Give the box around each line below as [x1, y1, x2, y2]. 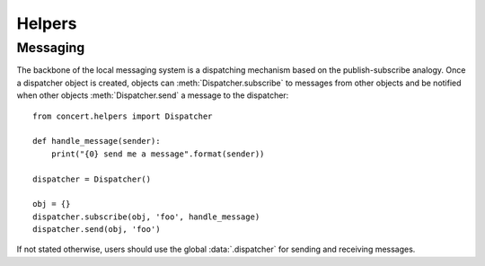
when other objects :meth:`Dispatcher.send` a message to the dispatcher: [16, 90, 289, 101]
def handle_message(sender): [32, 136, 161, 146]
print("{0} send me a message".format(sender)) [50, 148, 265, 159]
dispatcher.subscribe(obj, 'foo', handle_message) [32, 211, 260, 222]
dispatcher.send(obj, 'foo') [32, 225, 161, 235]
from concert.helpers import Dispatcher [32, 111, 213, 121]
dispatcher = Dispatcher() [32, 173, 152, 184]
